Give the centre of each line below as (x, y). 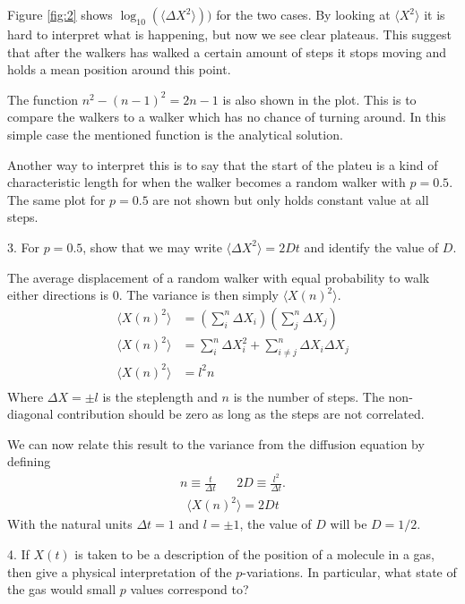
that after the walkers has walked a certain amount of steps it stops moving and (227, 51)
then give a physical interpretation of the (120, 571)
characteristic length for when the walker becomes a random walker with (207, 182)
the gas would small (62, 589)
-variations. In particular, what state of (349, 571)
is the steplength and (160, 396)
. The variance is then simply (198, 295)
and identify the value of (371, 247)
